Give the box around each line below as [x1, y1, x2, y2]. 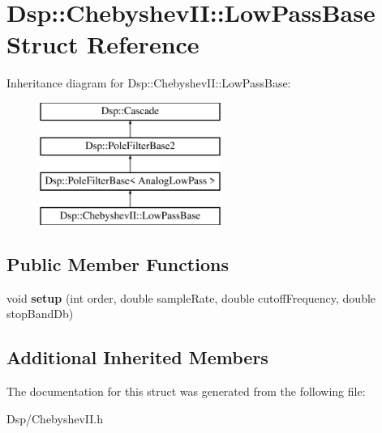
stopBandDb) [6, 305, 74, 322]
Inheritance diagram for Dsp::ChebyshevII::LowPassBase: [6, 74, 291, 91]
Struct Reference [6, 28, 200, 61]
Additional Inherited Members [6, 345, 268, 370]
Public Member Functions [6, 252, 229, 277]
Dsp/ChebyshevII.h [6, 410, 103, 427]
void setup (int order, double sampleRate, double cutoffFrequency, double [6, 289, 376, 306]
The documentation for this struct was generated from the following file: [6, 383, 366, 400]
